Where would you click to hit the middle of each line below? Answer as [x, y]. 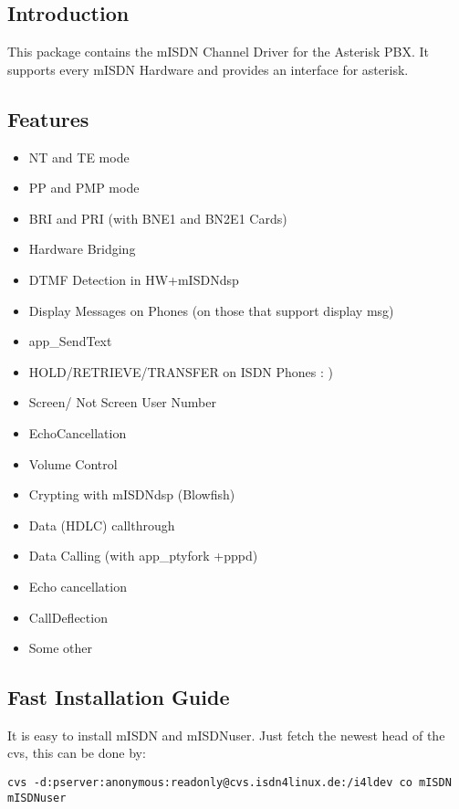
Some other [61, 648]
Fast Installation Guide [119, 697]
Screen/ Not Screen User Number [122, 402]
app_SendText [70, 341]
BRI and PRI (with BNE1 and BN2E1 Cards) [158, 218]
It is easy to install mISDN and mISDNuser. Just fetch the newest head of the [226, 735]
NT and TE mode [79, 157]
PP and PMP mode [84, 188]
